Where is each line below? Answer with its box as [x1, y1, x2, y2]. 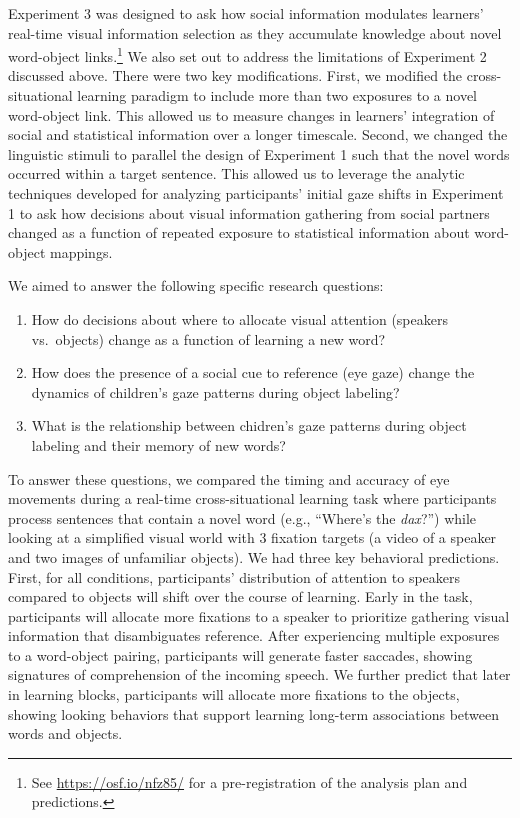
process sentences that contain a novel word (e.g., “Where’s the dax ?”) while [8, 507, 477, 528]
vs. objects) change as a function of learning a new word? [31, 328, 386, 349]
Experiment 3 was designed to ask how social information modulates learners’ [8, 3, 484, 23]
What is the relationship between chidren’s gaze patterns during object [31, 415, 467, 436]
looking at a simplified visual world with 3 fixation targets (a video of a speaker [8, 527, 497, 548]
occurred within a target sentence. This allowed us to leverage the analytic [8, 163, 465, 184]
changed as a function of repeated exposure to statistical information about [8, 222, 470, 243]
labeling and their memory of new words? [31, 434, 286, 455]
